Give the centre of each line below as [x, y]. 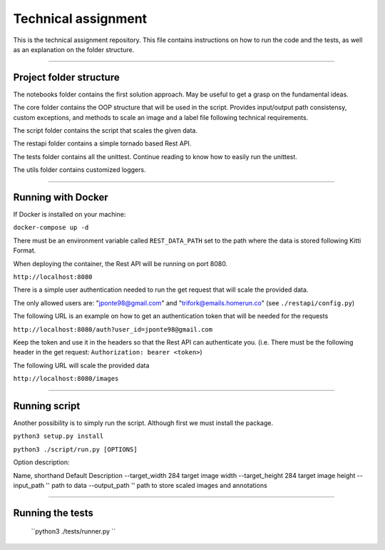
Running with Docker [61, 197]
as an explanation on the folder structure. [74, 49]
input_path [29, 486]
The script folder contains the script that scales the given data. [105, 131]
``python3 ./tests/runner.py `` [73, 531]
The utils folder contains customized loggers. [79, 170]
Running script [47, 406]
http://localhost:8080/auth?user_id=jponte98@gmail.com [113, 329]
